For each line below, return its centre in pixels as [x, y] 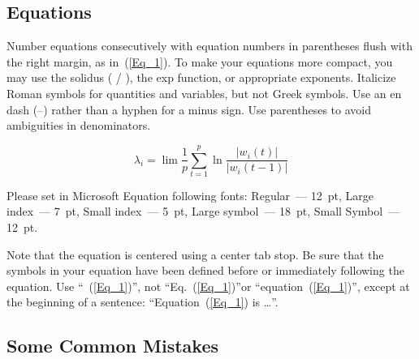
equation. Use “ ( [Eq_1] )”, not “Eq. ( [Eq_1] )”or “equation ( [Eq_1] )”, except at [208, 286]
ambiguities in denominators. [79, 125]
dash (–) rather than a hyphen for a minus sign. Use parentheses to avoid [189, 109]
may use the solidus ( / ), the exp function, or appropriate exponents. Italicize [201, 77]
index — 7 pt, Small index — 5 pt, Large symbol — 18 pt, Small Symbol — [203, 211]
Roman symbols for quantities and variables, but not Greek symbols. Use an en [204, 93]
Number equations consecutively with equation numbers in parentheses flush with [209, 46]
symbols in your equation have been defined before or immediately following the [205, 270]
